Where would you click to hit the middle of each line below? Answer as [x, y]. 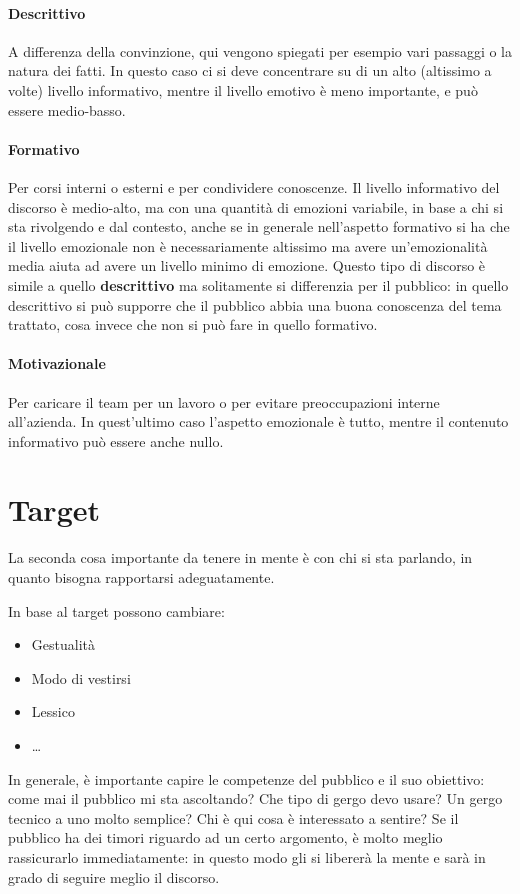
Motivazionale [57, 363]
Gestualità [63, 644]
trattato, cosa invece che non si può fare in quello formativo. [193, 324]
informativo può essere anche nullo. [116, 440]
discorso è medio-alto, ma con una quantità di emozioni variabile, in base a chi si [256, 206]
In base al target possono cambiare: [116, 610]
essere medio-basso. [67, 109]
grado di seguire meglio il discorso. [114, 876]
